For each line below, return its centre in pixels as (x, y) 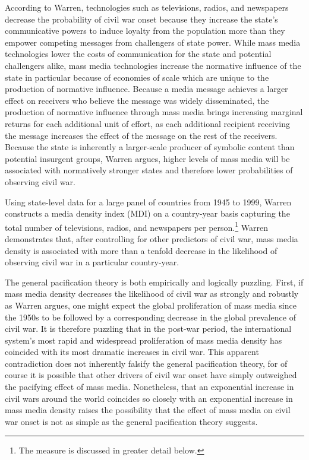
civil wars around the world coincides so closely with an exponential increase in (149, 398)
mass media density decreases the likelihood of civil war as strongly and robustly (152, 294)
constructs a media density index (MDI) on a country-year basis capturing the (147, 213)
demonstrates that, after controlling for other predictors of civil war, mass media (152, 238)
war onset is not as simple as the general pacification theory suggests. (131, 421)
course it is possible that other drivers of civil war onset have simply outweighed (151, 375)
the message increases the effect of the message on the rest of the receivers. (141, 135)
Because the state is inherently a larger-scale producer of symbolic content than (150, 147)
